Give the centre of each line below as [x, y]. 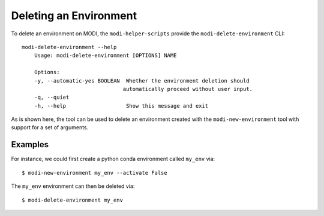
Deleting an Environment [74, 16]
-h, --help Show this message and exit [121, 106]
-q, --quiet [52, 98]
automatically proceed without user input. [188, 89]
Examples [30, 144]
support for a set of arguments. [50, 127]
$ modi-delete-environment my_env [72, 200]
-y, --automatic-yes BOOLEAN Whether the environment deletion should [142, 80]
